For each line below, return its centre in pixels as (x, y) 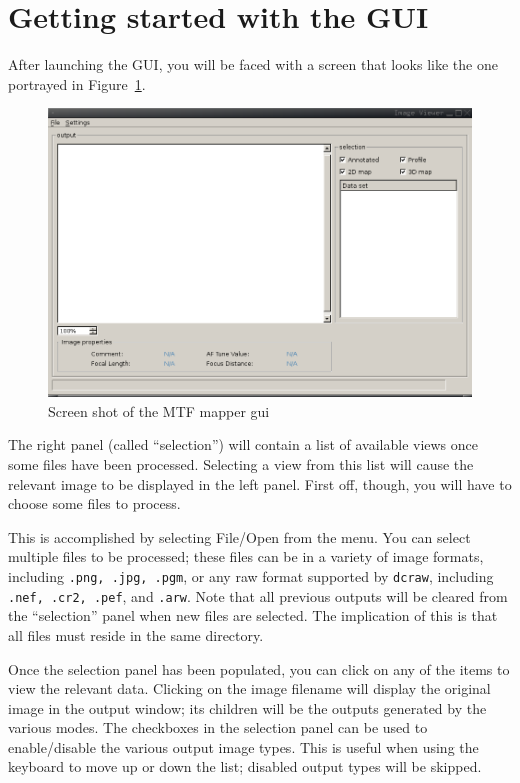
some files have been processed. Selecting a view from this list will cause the (241, 464)
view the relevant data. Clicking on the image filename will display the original (249, 688)
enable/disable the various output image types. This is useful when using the (243, 746)
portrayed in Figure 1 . (77, 83)
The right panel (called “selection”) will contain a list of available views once (243, 444)
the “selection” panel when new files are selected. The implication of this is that (253, 615)
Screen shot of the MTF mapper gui (159, 410)
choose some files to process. (94, 503)
